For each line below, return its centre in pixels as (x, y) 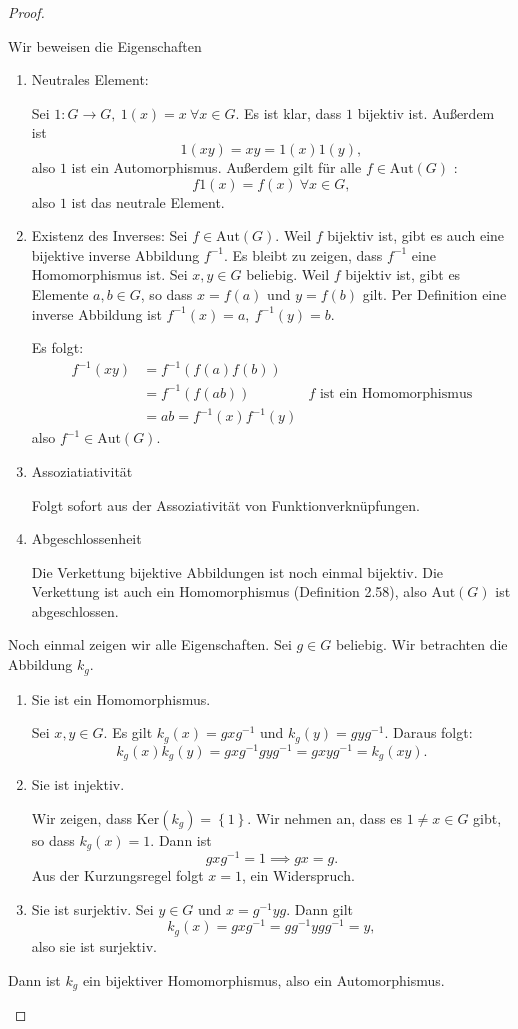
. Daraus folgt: (428, 732)
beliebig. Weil (288, 274)
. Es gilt (128, 732)
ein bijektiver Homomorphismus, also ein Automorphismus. (263, 979)
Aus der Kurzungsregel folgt (117, 875)
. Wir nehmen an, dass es (324, 817)
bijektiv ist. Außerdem (426, 112)
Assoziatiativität (82, 470)
